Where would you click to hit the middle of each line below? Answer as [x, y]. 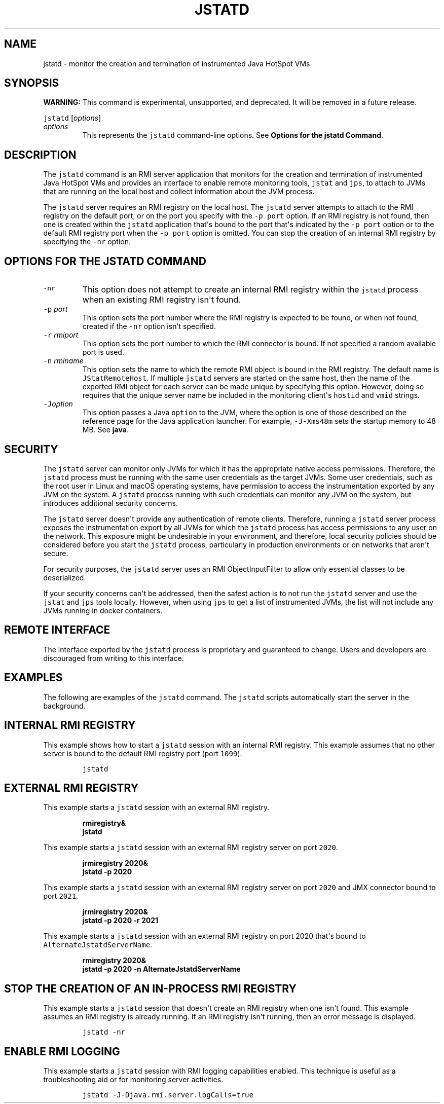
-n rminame [63, 361]
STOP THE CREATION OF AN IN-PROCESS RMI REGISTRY [150, 988]
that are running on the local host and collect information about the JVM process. [179, 192]
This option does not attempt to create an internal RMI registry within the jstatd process [250, 290]
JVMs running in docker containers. [103, 610]
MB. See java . [105, 430]
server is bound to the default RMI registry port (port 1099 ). [143, 753]
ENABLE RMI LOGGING [62, 1051]
